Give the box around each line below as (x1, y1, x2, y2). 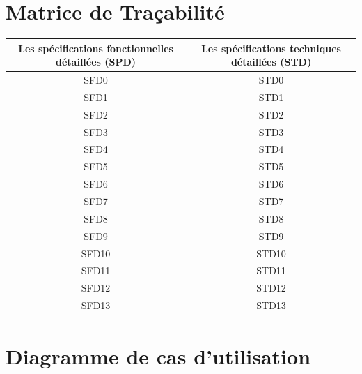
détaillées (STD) (230, 54, 312, 69)
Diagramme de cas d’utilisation (6, 342, 311, 371)
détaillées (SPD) (56, 54, 136, 69)
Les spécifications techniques (201, 40, 341, 55)
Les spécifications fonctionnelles (18, 40, 173, 55)
